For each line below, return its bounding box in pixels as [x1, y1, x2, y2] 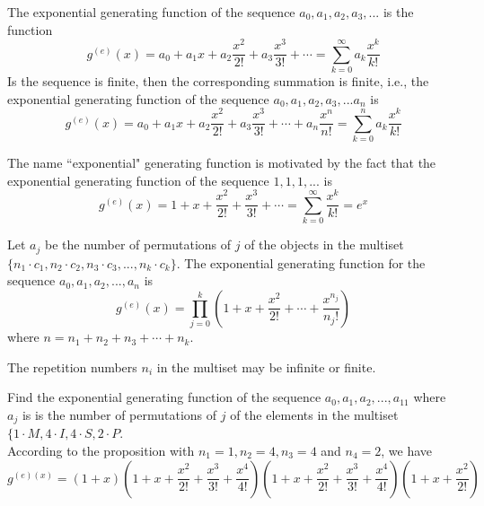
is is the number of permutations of [22, 405, 217, 423]
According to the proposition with [7, 441, 195, 459]
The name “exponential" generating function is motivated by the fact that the [7, 153, 436, 172]
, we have [381, 441, 433, 459]
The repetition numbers [7, 357, 137, 376]
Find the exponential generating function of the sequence [7, 388, 321, 406]
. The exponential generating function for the [176, 253, 426, 272]
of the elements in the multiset [230, 405, 399, 423]
